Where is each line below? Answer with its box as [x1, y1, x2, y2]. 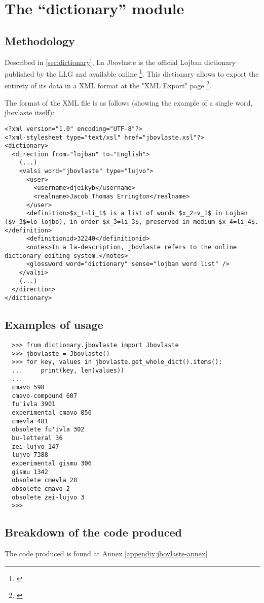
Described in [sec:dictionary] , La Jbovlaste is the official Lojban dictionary [5, 56, 236, 67]
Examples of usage [5, 317, 103, 332]
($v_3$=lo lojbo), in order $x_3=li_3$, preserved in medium [5, 218, 215, 226]
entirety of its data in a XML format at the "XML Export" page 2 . [5, 79, 211, 91]
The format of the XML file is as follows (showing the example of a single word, [5, 97, 253, 108]
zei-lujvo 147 [12, 443, 59, 450]
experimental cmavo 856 [12, 409, 92, 417]
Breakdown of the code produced [5, 524, 182, 540]
